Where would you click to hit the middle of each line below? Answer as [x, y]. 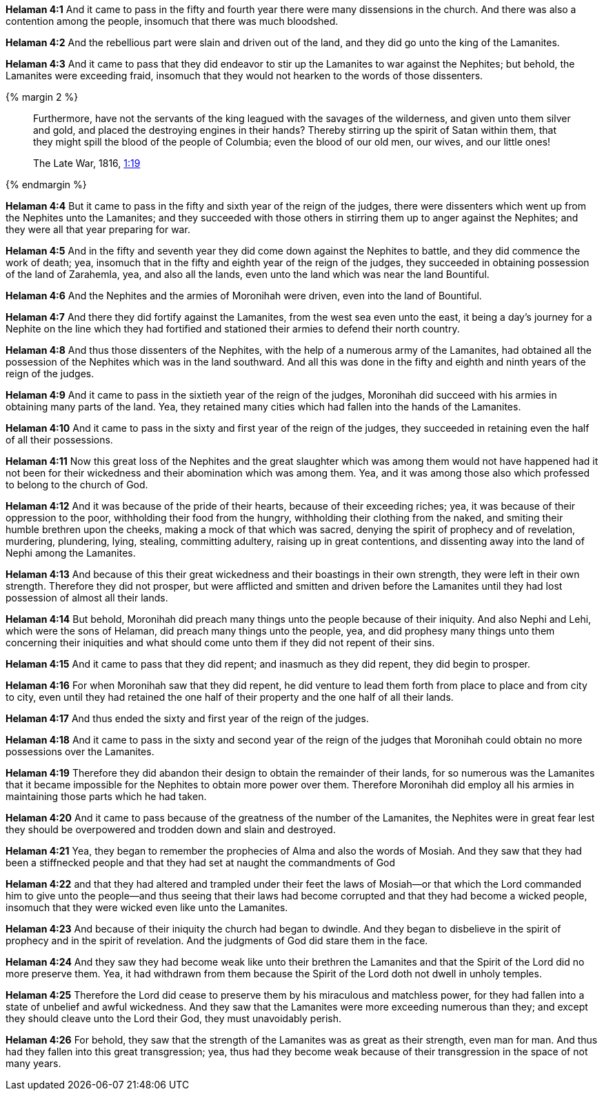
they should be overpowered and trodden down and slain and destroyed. [171, 829]
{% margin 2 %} [42, 97]
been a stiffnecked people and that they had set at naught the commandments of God [201, 863]
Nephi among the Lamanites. [71, 553]
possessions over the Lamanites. [80, 751]
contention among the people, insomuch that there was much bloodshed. [172, 21]
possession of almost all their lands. [87, 598]
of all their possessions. [59, 440]
